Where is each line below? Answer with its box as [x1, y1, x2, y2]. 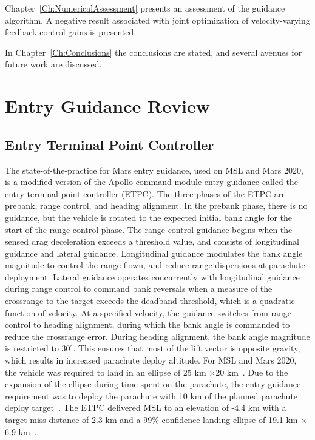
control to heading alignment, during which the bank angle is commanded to [5, 318, 290, 331]
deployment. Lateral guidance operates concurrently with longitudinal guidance [5, 270, 300, 283]
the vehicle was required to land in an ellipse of [5, 365, 181, 378]
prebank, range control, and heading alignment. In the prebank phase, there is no [5, 199, 308, 212]
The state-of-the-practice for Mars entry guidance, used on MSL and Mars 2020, [5, 163, 303, 176]
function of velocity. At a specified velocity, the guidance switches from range [5, 306, 292, 319]
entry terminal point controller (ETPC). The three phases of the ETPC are [5, 187, 286, 200]
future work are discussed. [5, 58, 102, 70]
